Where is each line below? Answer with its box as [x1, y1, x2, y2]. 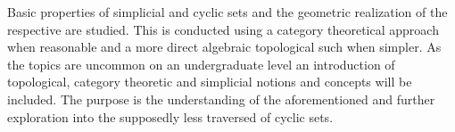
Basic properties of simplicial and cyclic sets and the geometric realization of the [7, 3, 448, 21]
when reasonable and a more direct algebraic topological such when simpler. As [7, 37, 442, 56]
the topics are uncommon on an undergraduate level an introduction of [7, 54, 395, 73]
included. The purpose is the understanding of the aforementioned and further [7, 89, 435, 108]
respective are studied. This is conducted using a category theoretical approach [7, 20, 439, 38]
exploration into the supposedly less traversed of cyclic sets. [7, 107, 334, 126]
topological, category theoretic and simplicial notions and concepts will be [7, 72, 412, 91]
